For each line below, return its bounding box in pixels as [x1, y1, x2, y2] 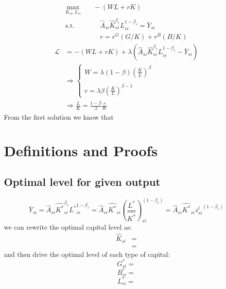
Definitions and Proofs [4, 141, 158, 161]
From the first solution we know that [4, 112, 114, 122]
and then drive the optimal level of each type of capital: [4, 249, 170, 259]
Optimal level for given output [4, 174, 160, 189]
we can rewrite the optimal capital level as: [4, 222, 132, 232]
